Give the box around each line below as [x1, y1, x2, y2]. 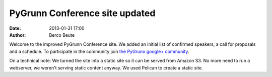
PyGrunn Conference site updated [9, 8, 156, 19]
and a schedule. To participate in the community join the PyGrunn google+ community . [9, 48, 189, 54]
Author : [9, 32, 26, 38]
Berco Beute [49, 32, 75, 38]
